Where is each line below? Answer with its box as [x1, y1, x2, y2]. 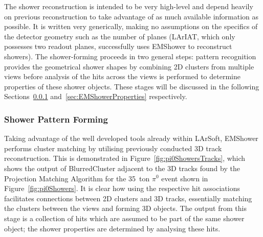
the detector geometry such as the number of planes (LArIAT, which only [4, 31, 235, 41]
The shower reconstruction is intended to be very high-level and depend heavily [4, 1, 253, 11]
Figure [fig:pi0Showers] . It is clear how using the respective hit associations [4, 183, 240, 194]
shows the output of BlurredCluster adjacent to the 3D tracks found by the [4, 162, 240, 173]
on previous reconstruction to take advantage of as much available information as [4, 11, 259, 21]
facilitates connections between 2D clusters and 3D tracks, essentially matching [4, 193, 252, 203]
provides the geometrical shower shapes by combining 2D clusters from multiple [4, 61, 254, 72]
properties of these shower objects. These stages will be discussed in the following [4, 81, 259, 91]
